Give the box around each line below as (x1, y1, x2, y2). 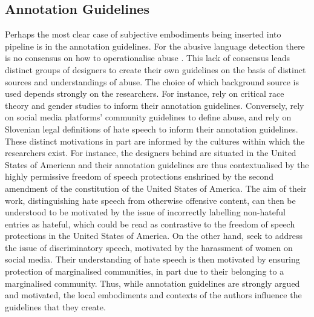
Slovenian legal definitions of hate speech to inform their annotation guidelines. (5, 122, 298, 135)
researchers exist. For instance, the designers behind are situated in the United (5, 146, 296, 159)
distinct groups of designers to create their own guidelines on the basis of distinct (5, 63, 306, 76)
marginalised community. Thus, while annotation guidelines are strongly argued (5, 276, 300, 289)
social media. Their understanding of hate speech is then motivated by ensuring (5, 253, 300, 266)
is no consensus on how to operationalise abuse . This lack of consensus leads (5, 51, 290, 64)
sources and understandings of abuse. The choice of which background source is (5, 75, 299, 88)
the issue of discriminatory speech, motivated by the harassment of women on (5, 241, 293, 253)
